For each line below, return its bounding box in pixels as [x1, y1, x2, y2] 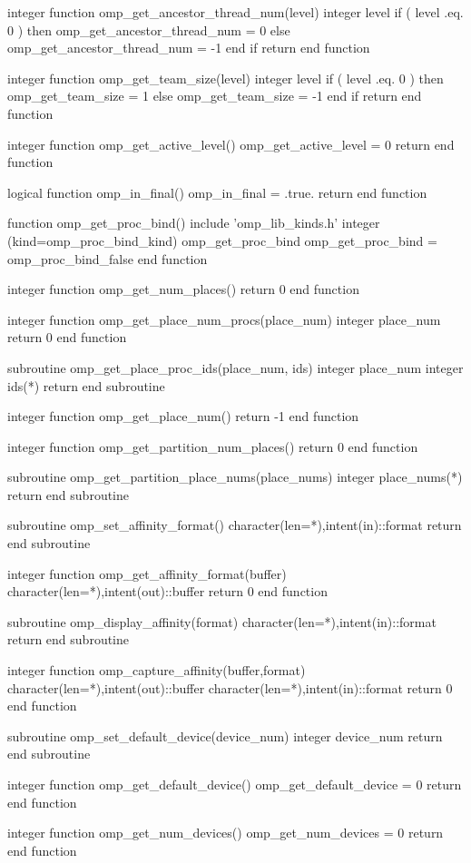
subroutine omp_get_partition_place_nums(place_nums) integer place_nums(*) [7, 467, 463, 486]
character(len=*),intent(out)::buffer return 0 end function [7, 582, 328, 601]
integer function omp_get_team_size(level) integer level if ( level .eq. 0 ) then [7, 68, 444, 87]
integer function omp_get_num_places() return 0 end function [7, 279, 359, 299]
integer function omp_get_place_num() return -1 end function [7, 407, 359, 426]
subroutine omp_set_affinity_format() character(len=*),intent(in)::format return [7, 515, 462, 534]
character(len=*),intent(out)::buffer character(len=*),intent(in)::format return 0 [7, 678, 453, 697]
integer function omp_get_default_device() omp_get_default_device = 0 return [7, 775, 462, 793]
